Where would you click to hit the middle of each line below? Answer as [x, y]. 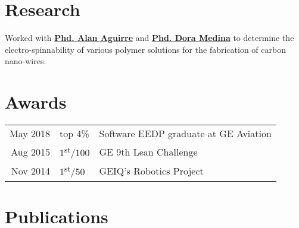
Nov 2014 [31, 171]
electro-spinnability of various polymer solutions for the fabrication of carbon [145, 49]
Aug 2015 [31, 151]
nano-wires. [26, 61]
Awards [36, 102]
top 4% [74, 134]
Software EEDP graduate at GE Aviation [185, 134]
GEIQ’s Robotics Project [151, 171]
